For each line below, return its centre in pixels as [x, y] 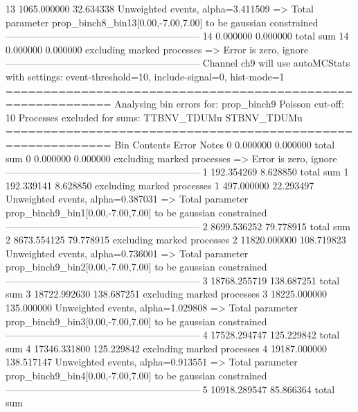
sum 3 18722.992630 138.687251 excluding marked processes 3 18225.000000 [166, 294]
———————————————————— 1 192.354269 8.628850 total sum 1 [177, 172]
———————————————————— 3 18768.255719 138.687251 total [173, 280]
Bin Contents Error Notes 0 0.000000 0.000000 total [225, 144]
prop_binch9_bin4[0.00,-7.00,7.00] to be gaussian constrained [136, 376]
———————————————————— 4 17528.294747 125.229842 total [173, 335]
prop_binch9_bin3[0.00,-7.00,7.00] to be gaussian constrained [136, 321]
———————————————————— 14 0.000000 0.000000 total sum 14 [177, 36]
